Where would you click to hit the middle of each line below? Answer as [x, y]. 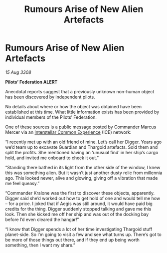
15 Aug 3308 [18, 72]
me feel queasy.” [22, 183]
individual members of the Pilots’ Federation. [51, 117]
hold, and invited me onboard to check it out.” [52, 158]
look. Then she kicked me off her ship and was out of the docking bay [77, 214]
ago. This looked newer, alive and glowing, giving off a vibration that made [82, 178]
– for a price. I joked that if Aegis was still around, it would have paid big [79, 204]
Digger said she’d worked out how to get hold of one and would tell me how [83, 198]
